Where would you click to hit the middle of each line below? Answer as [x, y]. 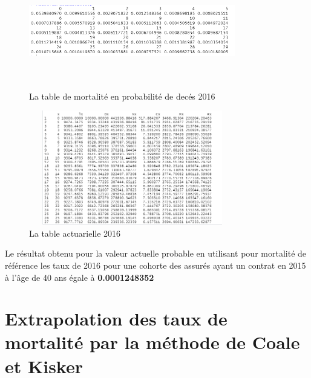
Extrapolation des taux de [116, 319]
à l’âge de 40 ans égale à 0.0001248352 [80, 277]
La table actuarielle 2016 [75, 233]
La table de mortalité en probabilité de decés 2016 [122, 96]
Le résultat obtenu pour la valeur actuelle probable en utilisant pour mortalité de [156, 253]
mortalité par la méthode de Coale [152, 342]
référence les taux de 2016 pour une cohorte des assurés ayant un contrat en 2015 [155, 265]
